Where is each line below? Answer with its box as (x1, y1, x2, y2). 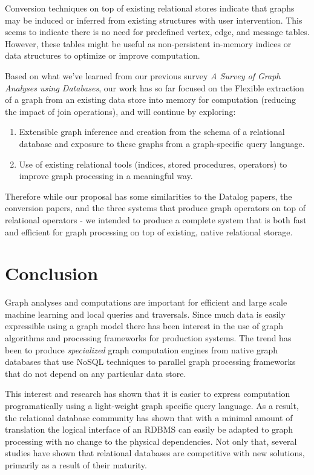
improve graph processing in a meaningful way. (19, 169, 193, 182)
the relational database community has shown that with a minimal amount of (5, 411, 293, 424)
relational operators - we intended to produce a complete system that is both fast (5, 213, 307, 226)
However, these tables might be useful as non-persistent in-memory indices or (5, 37, 292, 50)
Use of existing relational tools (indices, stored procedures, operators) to (19, 157, 287, 170)
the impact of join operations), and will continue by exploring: (5, 105, 236, 117)
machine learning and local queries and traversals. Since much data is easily (5, 307, 286, 320)
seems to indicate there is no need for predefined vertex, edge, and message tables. (5, 25, 310, 38)
